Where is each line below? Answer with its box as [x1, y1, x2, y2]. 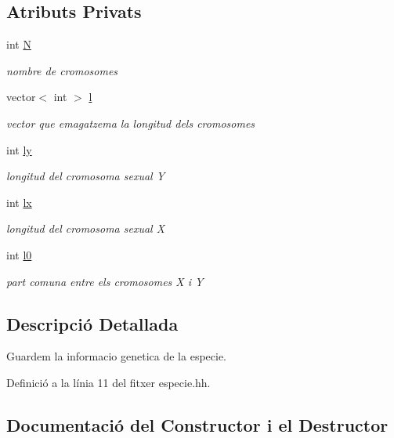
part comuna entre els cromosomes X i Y [6, 273, 204, 289]
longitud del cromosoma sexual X [6, 220, 165, 237]
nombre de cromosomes [6, 62, 118, 78]
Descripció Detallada [6, 311, 179, 335]
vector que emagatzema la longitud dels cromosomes [6, 114, 255, 131]
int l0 [6, 246, 32, 262]
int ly [6, 141, 32, 157]
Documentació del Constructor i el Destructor [6, 412, 389, 436]
